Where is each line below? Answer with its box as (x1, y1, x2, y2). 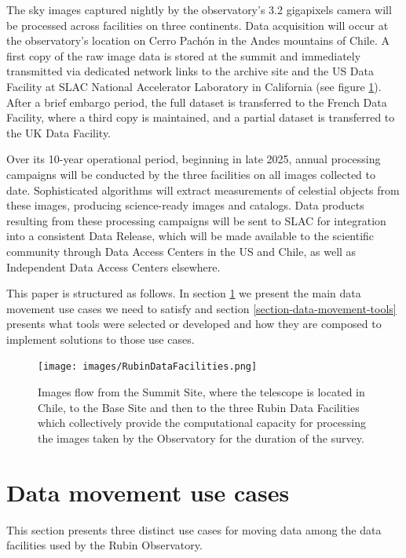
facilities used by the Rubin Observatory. (6, 537, 203, 553)
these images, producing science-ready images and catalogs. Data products (6, 197, 364, 213)
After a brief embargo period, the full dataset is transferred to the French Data (6, 93, 387, 110)
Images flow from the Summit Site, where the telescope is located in (38, 384, 365, 400)
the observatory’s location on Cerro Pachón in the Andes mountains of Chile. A (6, 32, 390, 49)
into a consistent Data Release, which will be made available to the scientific (6, 228, 375, 244)
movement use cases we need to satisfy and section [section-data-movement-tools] (6, 300, 397, 316)
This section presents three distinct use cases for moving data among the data (6, 521, 382, 538)
